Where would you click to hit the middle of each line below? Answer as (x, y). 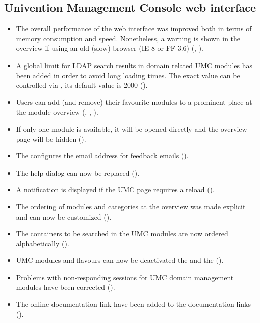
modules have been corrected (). (65, 287)
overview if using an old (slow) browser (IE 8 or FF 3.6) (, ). (110, 48)
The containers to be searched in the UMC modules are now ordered (122, 233)
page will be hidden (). (51, 139)
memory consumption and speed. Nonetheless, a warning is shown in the (128, 38)
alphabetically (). (42, 243)
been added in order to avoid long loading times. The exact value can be (128, 75)
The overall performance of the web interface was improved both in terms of (134, 29)
